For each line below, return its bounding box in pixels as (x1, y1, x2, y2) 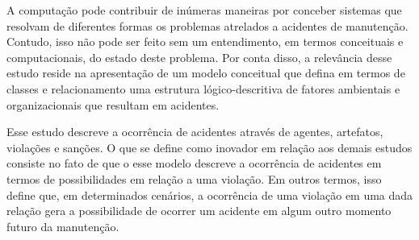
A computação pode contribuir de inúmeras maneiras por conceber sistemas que (6, 2, 402, 18)
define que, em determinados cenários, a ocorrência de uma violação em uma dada (6, 186, 413, 203)
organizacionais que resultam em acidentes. (6, 96, 220, 113)
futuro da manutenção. (6, 217, 119, 234)
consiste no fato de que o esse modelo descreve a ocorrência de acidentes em (6, 155, 382, 172)
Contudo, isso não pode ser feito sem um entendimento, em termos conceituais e (6, 33, 404, 50)
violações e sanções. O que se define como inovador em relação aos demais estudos (6, 139, 413, 155)
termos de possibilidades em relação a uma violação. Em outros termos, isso (6, 170, 382, 187)
